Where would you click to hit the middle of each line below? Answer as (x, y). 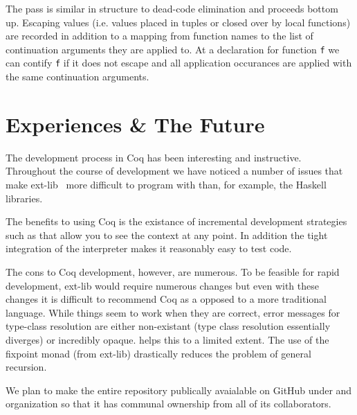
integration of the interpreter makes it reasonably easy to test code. (149, 248)
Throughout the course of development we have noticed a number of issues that (174, 171)
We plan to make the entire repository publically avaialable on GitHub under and (179, 390)
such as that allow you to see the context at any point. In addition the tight (167, 235)
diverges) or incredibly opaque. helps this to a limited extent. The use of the (167, 339)
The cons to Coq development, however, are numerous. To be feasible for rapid (173, 271)
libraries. (24, 198)
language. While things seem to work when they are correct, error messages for (173, 312)
